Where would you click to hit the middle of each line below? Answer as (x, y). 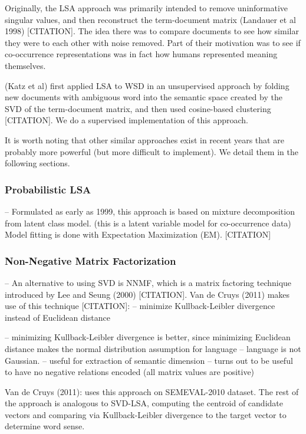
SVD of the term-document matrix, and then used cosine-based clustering (138, 108)
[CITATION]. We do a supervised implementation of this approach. (126, 120)
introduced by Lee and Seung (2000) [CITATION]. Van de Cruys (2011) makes (147, 294)
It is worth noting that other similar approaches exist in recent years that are (144, 139)
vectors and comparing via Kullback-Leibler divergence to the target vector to (146, 414)
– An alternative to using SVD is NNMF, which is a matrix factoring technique (148, 282)
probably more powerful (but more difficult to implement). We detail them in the (152, 151)
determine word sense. (45, 426)
